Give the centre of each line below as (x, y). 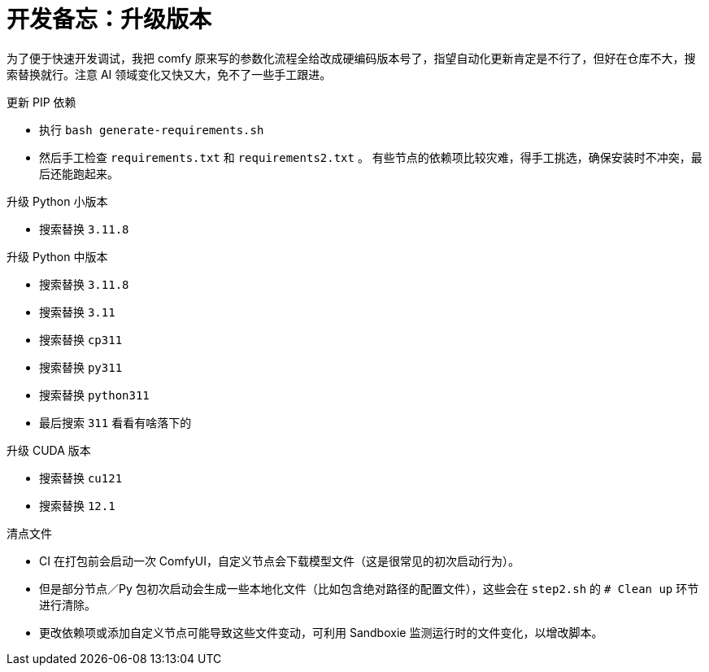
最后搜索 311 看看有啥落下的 (115, 422)
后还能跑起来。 (79, 173)
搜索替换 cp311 (81, 339)
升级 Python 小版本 (57, 201)
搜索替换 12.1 (77, 505)
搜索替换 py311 (81, 367)
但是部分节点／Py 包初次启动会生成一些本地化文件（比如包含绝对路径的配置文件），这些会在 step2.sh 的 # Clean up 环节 (369, 588)
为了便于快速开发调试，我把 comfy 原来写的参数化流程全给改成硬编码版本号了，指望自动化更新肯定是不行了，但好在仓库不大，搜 (351, 58)
